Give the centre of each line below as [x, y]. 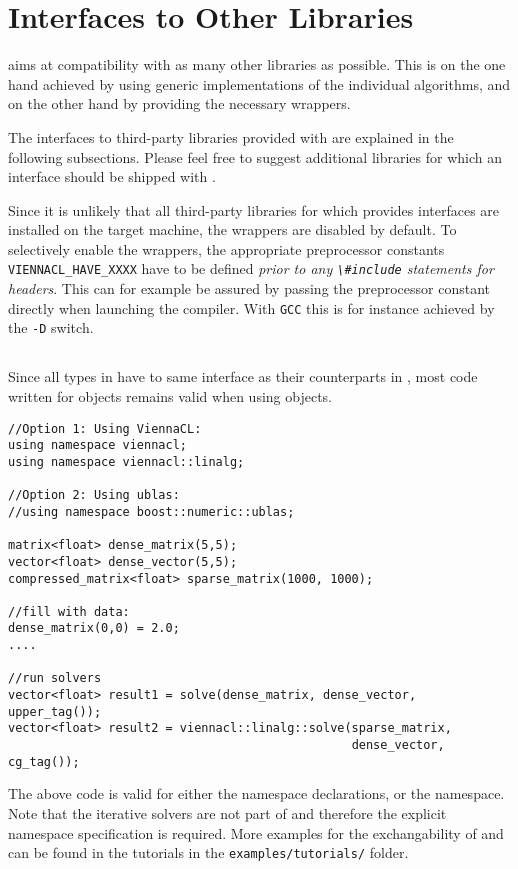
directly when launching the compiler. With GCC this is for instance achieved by [251, 307]
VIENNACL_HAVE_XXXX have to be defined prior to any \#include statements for [251, 268]
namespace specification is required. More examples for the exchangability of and [256, 832]
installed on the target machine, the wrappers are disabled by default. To [232, 229]
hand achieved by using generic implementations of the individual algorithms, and [259, 83]
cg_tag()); [44, 761]
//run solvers [55, 678]
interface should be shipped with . [112, 176]
